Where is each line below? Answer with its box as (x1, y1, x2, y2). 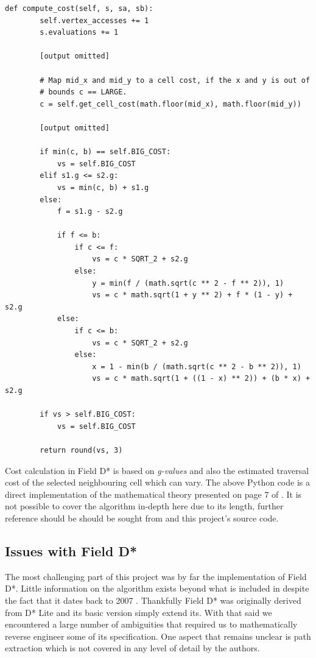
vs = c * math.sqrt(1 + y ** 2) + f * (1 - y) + (92, 291, 293, 300)
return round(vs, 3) (40, 445, 123, 455)
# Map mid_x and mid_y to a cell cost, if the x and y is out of (40, 76, 311, 85)
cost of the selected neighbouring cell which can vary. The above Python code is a (5, 476, 310, 489)
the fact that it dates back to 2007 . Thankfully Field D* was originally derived (5, 593, 301, 606)
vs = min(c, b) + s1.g (57, 183, 149, 192)
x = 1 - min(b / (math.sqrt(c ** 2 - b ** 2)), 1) (92, 362, 301, 371)
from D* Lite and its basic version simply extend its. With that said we (5, 606, 272, 618)
